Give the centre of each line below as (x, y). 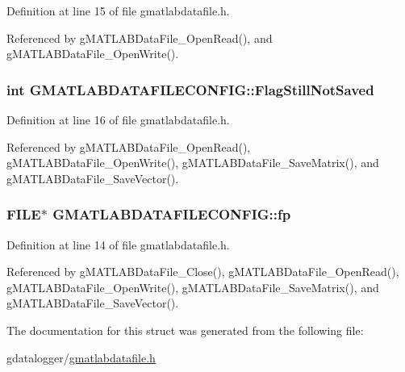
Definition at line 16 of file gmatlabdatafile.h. (118, 119)
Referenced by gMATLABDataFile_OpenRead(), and (140, 38)
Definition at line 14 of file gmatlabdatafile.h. (118, 244)
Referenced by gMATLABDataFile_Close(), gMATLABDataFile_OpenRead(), (203, 272)
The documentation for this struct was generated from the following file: (185, 330)
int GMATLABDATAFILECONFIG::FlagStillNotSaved (190, 89)
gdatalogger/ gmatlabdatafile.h (81, 357)
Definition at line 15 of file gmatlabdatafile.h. (118, 10)
